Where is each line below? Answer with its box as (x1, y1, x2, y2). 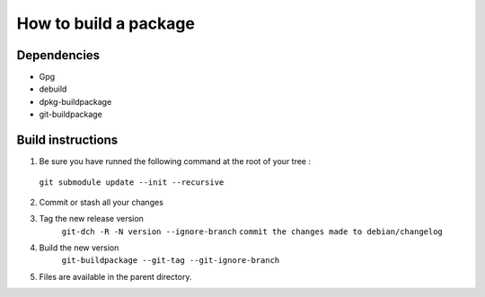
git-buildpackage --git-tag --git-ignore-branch (61, 256, 280, 266)
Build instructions (16, 133, 119, 148)
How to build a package (16, 13, 195, 33)
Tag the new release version (39, 214, 144, 224)
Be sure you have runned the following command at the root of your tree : (39, 156, 312, 167)
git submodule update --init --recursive (39, 177, 225, 188)
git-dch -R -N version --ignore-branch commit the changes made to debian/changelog (61, 226, 444, 237)
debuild (39, 83, 67, 94)
